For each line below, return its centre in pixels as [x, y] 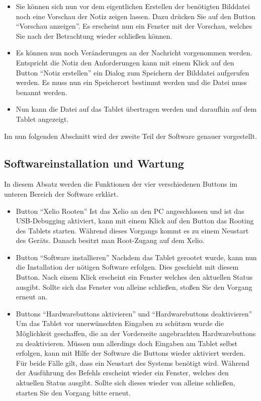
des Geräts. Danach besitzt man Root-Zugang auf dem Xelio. [110, 240]
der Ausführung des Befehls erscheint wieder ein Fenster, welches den [122, 373]
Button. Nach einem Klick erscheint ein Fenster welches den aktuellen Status [134, 277]
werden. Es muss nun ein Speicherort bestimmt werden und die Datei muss [131, 82]
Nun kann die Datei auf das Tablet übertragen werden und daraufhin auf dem [136, 109]
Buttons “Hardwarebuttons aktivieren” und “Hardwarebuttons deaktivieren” [134, 313]
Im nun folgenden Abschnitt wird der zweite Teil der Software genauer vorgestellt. [130, 136]
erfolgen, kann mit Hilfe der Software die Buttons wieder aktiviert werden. [130, 353]
